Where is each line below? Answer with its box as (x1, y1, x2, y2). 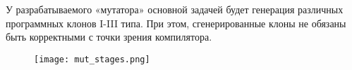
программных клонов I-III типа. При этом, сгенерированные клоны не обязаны (6, 15, 346, 30)
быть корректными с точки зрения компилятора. (6, 29, 212, 44)
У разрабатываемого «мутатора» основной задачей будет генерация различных (6, 2, 344, 16)
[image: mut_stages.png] (34, 54, 150, 64)
